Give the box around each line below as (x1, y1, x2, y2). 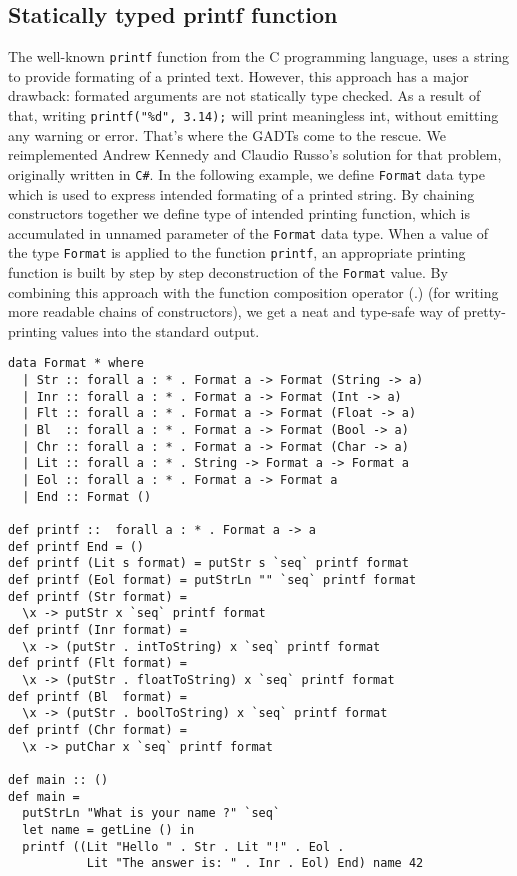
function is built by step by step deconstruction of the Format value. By (8, 262, 448, 283)
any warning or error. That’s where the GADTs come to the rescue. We (8, 124, 446, 145)
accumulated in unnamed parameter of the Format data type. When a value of (8, 222, 489, 243)
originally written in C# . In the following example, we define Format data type (8, 163, 486, 184)
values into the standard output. (61, 320, 260, 341)
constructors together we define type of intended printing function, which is (8, 203, 471, 224)
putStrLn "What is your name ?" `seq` (22, 806, 281, 821)
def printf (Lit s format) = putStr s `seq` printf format (8, 556, 409, 571)
